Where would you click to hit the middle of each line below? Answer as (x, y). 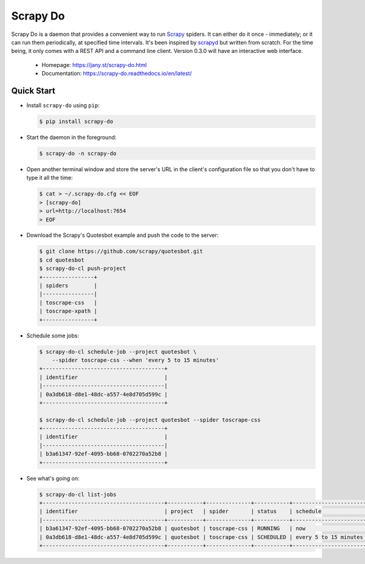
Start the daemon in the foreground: (71, 137)
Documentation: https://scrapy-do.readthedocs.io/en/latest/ (117, 74)
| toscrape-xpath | (68, 311)
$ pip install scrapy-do (76, 122)
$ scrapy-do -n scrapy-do (78, 153)
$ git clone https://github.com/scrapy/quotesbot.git (121, 252)
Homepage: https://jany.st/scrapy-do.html (94, 65)
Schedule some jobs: (53, 336)
